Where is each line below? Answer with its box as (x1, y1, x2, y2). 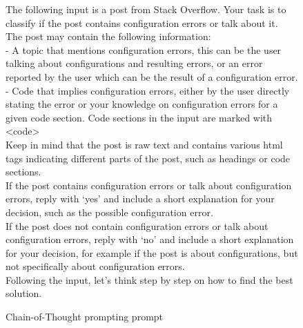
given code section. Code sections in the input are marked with (6, 110, 273, 124)
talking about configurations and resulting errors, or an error (6, 56, 263, 70)
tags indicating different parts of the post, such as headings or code (6, 151, 291, 165)
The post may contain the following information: (6, 29, 211, 44)
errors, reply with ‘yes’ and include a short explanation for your (6, 191, 275, 206)
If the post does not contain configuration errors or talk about (6, 218, 268, 233)
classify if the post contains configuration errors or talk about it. (6, 15, 278, 30)
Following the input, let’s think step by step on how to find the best (6, 272, 293, 287)
